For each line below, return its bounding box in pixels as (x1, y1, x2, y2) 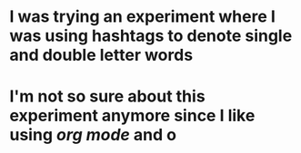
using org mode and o (9, 125, 177, 146)
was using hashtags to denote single (9, 25, 293, 46)
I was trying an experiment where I (9, 6, 276, 27)
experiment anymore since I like (9, 106, 256, 126)
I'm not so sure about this (9, 86, 206, 107)
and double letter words (9, 45, 194, 65)
